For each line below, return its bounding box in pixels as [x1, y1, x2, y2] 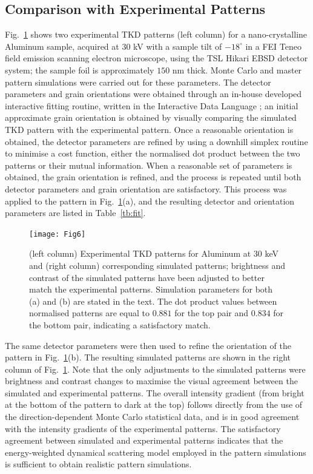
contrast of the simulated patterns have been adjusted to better [29, 271, 265, 283]
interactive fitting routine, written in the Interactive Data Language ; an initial [5, 99, 298, 112]
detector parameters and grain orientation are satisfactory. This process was [5, 182, 287, 195]
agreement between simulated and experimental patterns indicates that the [5, 434, 283, 447]
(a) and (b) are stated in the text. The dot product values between [29, 294, 277, 307]
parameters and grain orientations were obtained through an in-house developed [5, 87, 302, 100]
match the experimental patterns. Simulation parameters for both [29, 283, 273, 296]
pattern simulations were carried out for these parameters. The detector [5, 75, 271, 88]
